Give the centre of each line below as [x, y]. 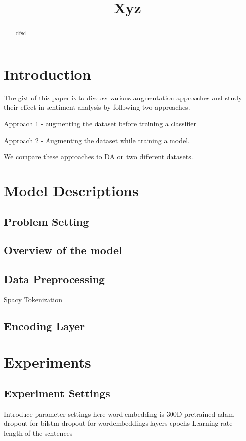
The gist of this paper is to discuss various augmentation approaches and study [123, 97]
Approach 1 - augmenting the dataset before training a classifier [100, 123]
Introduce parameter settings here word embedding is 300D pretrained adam [119, 413]
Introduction [48, 74]
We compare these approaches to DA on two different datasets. [98, 157]
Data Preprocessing [55, 279]
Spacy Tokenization [33, 299]
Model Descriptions [71, 190]
